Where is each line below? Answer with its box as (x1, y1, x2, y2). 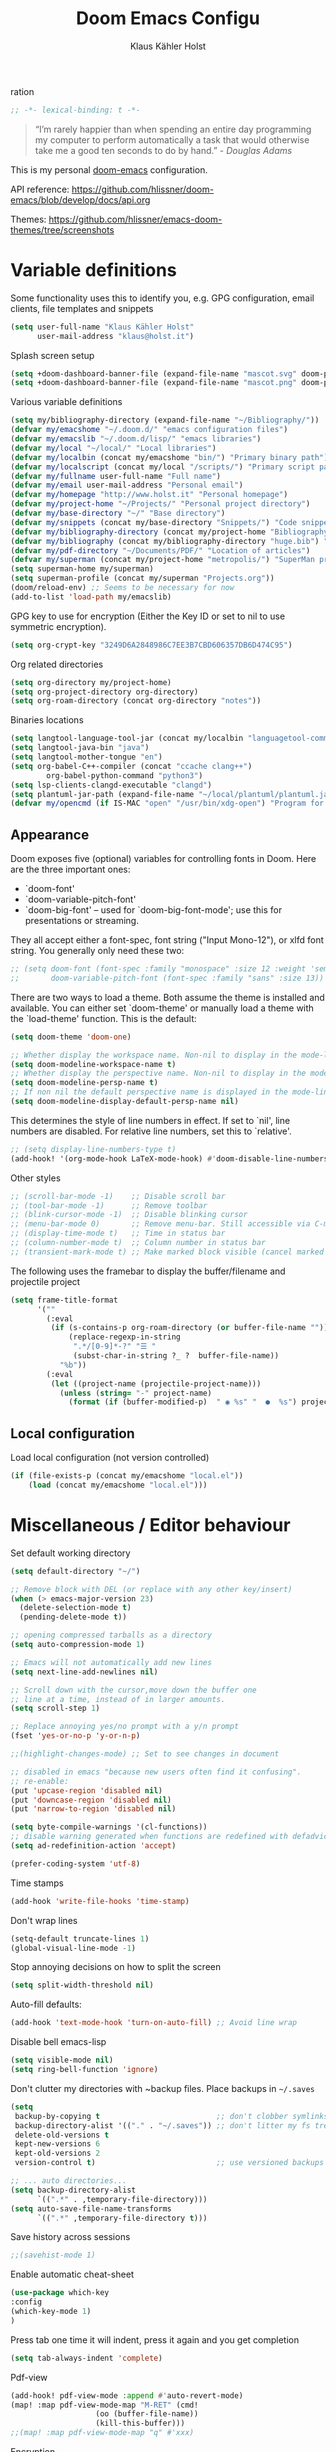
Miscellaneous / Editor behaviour (10, 1514, 291, 1537)
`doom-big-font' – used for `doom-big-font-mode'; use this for (24, 904, 283, 916)
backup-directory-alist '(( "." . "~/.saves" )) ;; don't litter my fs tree (14, 2120, 333, 2131)
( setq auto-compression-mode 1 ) (10, 1640, 145, 1650)
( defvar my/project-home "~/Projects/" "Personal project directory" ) (10, 499, 311, 509)
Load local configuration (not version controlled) (10, 1452, 210, 1464)
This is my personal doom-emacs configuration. (10, 163, 208, 176)
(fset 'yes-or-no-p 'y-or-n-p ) (10, 1731, 141, 1741)
